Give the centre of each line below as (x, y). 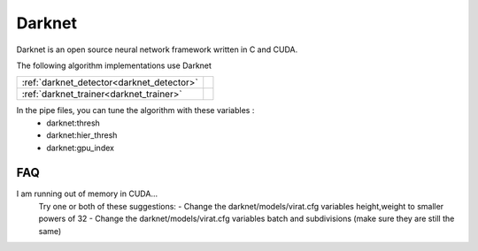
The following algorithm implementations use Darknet (114, 65)
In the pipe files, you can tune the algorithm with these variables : (135, 110)
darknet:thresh (73, 123)
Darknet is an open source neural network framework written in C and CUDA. (157, 49)
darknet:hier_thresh (82, 135)
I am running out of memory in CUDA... (87, 194)
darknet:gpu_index (81, 148)
